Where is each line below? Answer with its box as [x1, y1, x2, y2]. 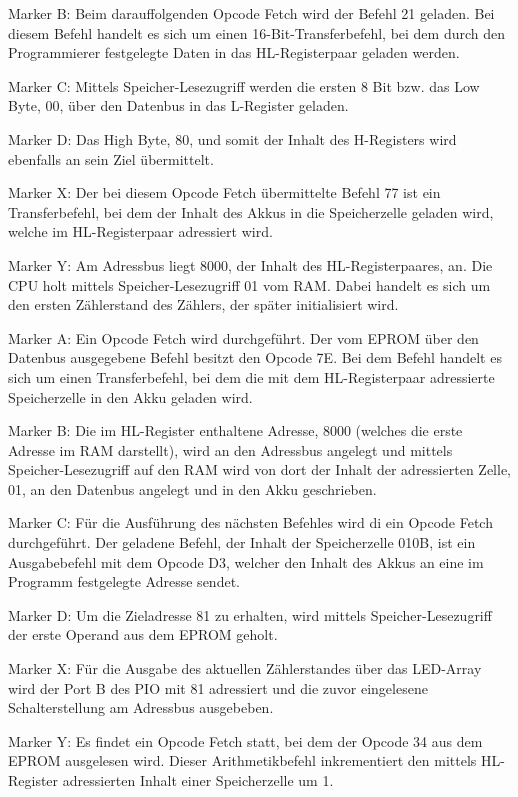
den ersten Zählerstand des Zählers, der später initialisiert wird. [8, 294, 399, 315]
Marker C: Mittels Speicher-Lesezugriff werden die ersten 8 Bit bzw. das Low [8, 75, 480, 96]
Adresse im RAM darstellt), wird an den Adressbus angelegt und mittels [8, 439, 453, 460]
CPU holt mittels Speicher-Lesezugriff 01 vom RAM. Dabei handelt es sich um [8, 274, 491, 295]
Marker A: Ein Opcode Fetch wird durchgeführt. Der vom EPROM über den [8, 327, 479, 348]
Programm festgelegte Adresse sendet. [8, 571, 240, 592]
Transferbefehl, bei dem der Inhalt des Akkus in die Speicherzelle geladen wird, [8, 201, 494, 222]
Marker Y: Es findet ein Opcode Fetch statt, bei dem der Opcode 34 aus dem [8, 730, 483, 751]
